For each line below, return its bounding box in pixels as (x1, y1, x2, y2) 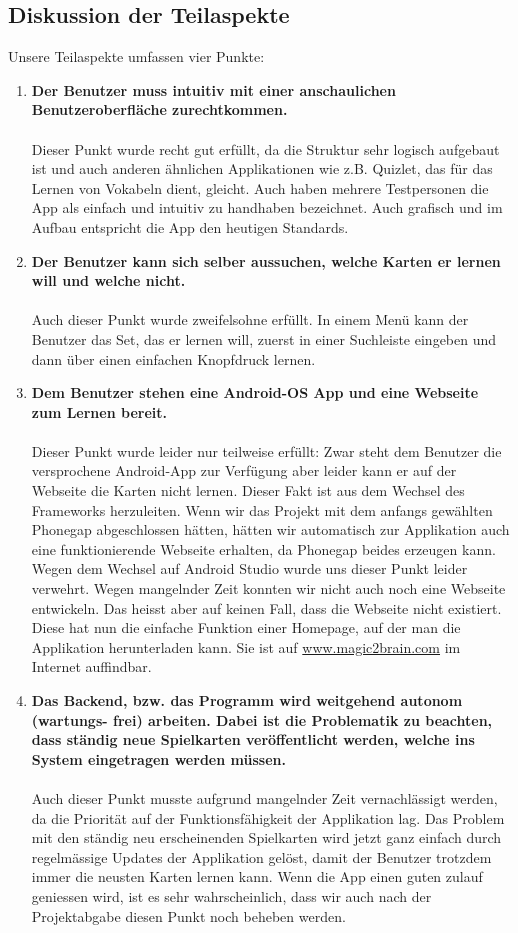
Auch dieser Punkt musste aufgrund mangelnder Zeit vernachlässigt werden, (31, 787, 498, 808)
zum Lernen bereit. (31, 401, 167, 422)
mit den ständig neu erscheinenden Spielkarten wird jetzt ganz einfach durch (31, 827, 502, 848)
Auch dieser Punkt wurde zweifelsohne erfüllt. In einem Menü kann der (31, 309, 469, 330)
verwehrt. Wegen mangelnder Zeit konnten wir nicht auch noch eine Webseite (31, 578, 506, 599)
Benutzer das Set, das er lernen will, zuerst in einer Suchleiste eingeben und (31, 328, 497, 349)
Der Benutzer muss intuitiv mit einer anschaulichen (31, 79, 396, 100)
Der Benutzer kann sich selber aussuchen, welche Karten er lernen (31, 250, 501, 271)
